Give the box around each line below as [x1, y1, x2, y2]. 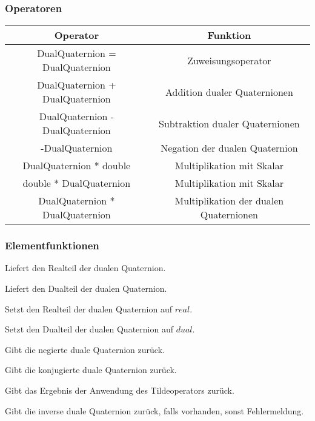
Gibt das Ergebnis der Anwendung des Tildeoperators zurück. [5, 384, 234, 396]
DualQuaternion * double [22, 158, 131, 173]
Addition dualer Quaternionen [165, 84, 293, 99]
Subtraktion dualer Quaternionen [159, 116, 300, 130]
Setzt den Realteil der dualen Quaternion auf [5, 302, 173, 315]
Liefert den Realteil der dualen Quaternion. [5, 261, 166, 274]
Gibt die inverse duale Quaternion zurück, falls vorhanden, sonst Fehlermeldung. [5, 404, 304, 417]
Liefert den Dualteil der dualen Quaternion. [5, 282, 167, 295]
